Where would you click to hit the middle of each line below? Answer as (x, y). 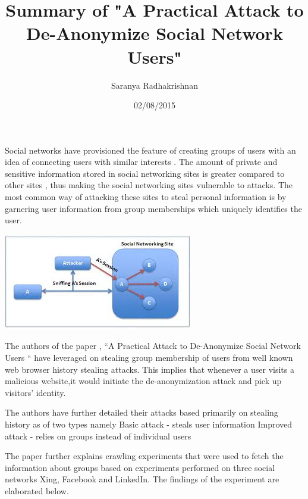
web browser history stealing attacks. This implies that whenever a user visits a (150, 369)
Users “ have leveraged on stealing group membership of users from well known (149, 358)
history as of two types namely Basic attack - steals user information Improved (149, 424)
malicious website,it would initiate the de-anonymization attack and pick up (143, 381)
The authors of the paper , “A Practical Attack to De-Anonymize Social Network (153, 346)
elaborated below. (37, 490)
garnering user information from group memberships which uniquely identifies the (153, 208)
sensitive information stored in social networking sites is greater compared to (145, 173)
